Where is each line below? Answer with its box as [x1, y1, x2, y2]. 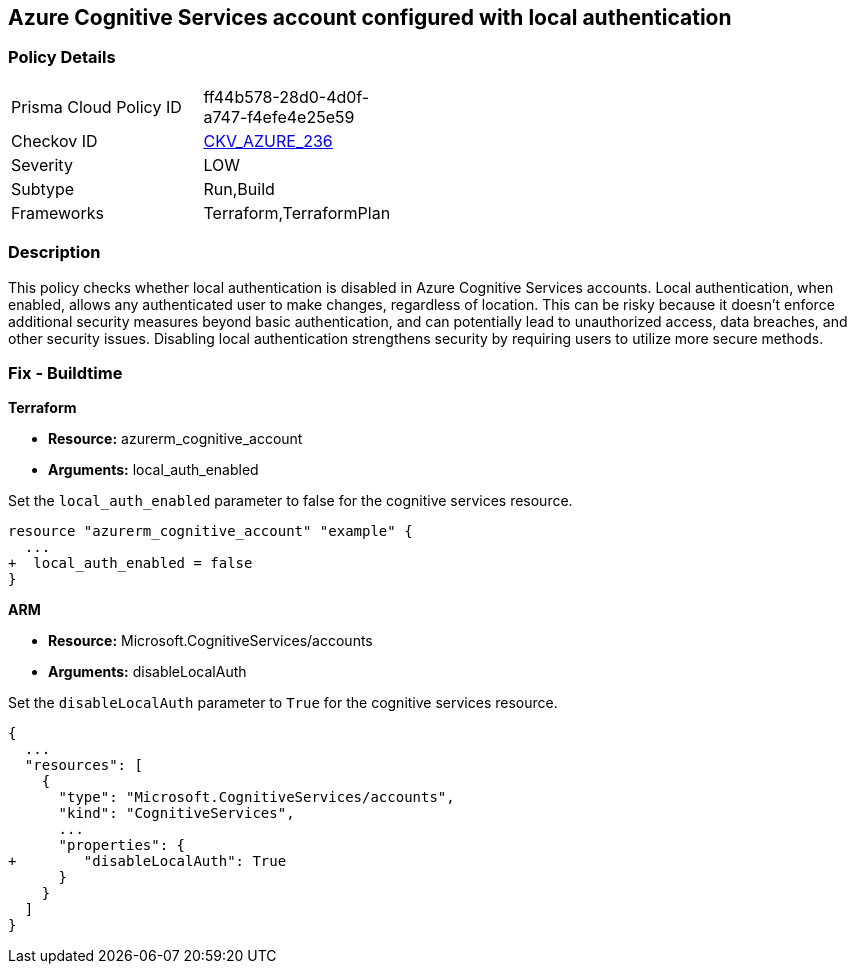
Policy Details [8, 47, 116, 68]
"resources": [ [24, 757, 143, 774]
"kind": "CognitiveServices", [58, 805, 295, 822]
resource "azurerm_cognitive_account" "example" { [8, 523, 413, 540]
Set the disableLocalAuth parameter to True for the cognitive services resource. [8, 694, 558, 712]
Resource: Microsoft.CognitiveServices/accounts [48, 632, 373, 650]
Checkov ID [11, 130, 98, 151]
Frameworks [11, 202, 104, 223]
